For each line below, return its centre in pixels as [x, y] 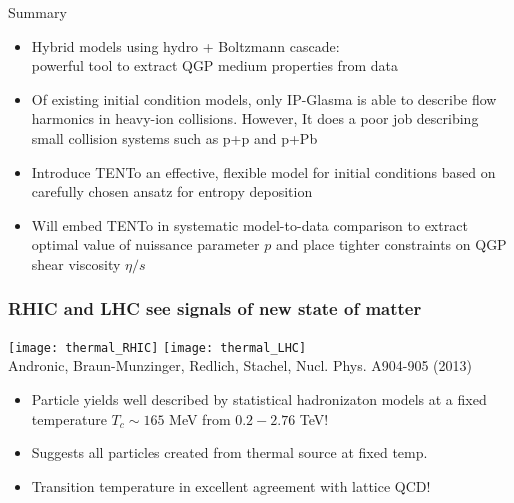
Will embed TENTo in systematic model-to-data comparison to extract [249, 224]
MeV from [200, 418]
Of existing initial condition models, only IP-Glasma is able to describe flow [264, 98]
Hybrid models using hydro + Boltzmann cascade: [185, 45]
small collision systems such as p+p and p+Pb [174, 137]
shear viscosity [76, 263]
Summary [37, 12]
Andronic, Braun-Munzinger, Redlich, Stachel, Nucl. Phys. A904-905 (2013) [240, 365]
